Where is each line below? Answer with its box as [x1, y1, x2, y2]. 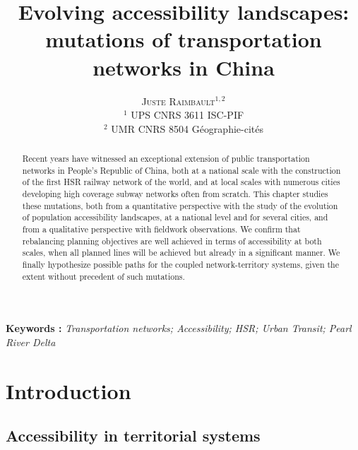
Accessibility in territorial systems [6, 425, 261, 446]
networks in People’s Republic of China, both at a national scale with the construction [22, 164, 341, 176]
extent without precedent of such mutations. [22, 270, 185, 282]
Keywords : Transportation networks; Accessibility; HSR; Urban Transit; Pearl [6, 321, 352, 336]
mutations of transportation [45, 25, 322, 54]
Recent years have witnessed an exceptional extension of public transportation [22, 153, 310, 165]
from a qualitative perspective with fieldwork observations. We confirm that [22, 223, 301, 235]
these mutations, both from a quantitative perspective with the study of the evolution [22, 199, 338, 211]
